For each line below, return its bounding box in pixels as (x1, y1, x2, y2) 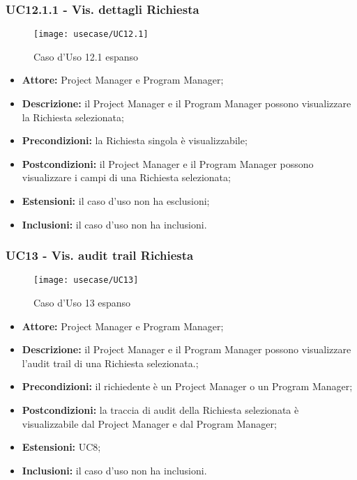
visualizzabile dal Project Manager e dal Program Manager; (22, 416, 277, 431)
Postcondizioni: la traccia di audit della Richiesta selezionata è (22, 403, 299, 417)
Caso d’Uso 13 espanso (33, 295, 131, 310)
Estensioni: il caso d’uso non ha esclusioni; (22, 194, 210, 208)
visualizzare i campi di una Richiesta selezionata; (22, 170, 231, 185)
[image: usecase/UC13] (33, 275, 139, 286)
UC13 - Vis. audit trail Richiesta (6, 247, 194, 264)
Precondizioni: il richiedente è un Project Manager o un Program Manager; (22, 379, 353, 394)
